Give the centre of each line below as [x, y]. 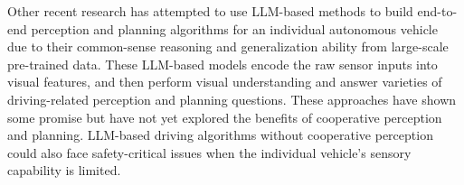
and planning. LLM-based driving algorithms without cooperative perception [220, 135]
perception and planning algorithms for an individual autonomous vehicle [234, 28]
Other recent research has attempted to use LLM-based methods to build [210, 11]
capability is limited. [64, 170]
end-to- [437, 11]
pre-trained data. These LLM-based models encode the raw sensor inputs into [223, 64]
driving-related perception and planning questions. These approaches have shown [232, 99]
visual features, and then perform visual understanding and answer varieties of [225, 82]
